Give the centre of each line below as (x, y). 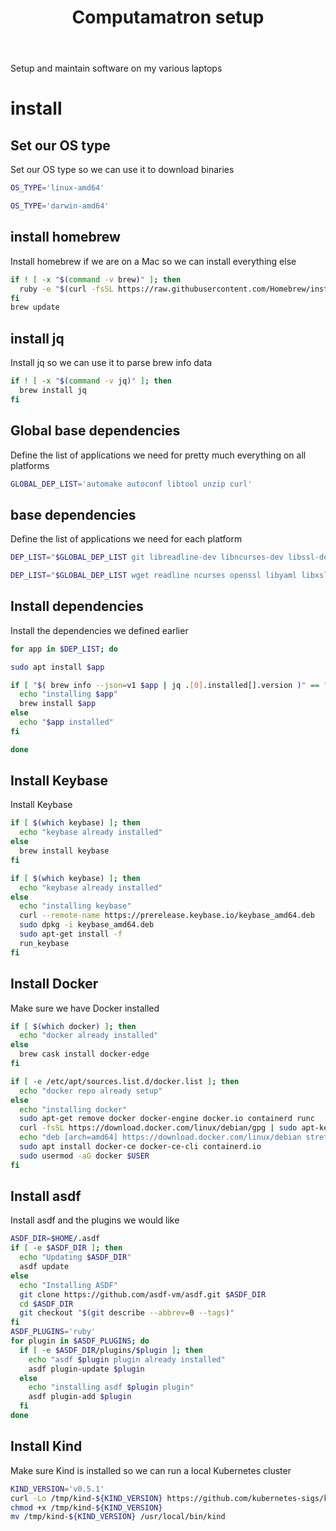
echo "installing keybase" (75, 906)
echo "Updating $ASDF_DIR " (75, 1257)
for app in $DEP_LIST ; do (64, 649)
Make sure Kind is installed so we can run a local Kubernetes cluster (151, 1470)
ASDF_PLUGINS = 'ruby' (53, 1332)
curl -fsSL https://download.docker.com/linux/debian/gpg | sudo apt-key (176, 1128)
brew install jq (53, 390)
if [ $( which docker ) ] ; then (73, 1026)
